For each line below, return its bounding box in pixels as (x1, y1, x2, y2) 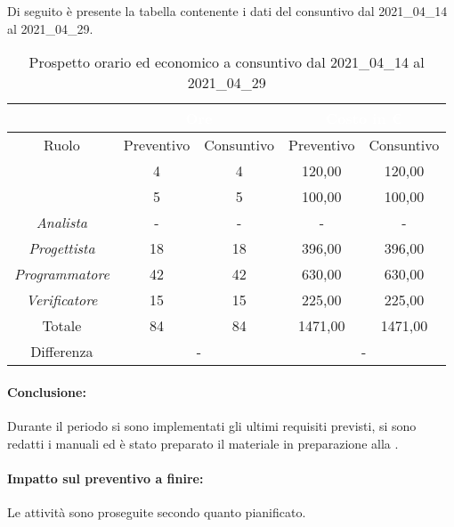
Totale (42, 315, 82, 336)
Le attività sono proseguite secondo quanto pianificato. (7, 502, 306, 521)
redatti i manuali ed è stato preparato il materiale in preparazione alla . (7, 434, 399, 452)
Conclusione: (7, 382, 86, 401)
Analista (36, 212, 88, 233)
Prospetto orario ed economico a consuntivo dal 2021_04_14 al (28, 52, 425, 73)
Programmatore (14, 263, 109, 285)
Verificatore (26, 289, 98, 311)
